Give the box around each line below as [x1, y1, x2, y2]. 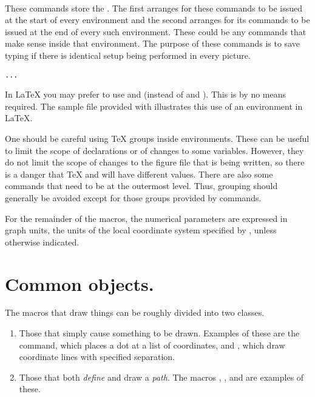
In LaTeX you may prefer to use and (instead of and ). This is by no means [5, 88, 286, 101]
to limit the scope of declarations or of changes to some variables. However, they [5, 144, 304, 156]
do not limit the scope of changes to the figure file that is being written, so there [5, 156, 305, 168]
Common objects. [5, 271, 154, 296]
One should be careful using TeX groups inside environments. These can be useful [5, 132, 310, 144]
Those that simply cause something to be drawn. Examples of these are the [19, 327, 300, 339]
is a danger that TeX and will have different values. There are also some [5, 167, 273, 180]
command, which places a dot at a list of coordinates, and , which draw [19, 338, 285, 351]
